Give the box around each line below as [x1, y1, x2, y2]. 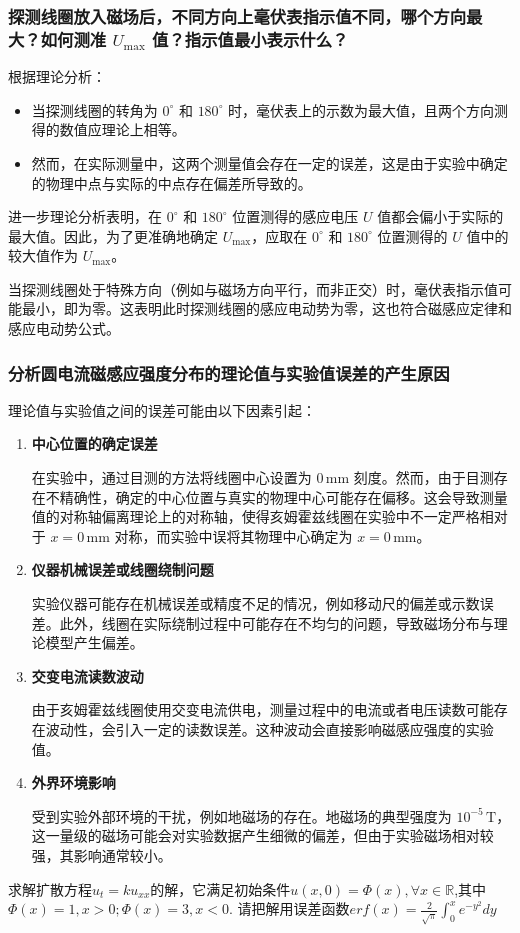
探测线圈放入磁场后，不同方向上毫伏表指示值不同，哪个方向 [8, 3, 467, 28]
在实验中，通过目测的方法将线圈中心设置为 [31, 467, 312, 488]
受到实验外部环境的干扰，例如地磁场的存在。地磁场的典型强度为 [31, 805, 452, 826]
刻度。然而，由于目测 [353, 467, 494, 488]
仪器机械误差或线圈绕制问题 [31, 559, 214, 580]
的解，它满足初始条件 [150, 878, 291, 899]
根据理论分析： [8, 66, 106, 87]
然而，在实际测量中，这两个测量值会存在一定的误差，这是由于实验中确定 [31, 152, 508, 173]
